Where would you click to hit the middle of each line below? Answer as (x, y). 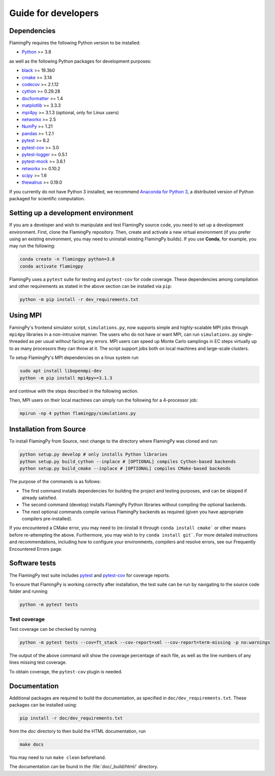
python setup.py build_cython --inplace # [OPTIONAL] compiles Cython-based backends (128, 461)
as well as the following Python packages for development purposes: (80, 61)
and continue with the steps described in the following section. (74, 391)
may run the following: (32, 246)
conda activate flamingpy (51, 266)
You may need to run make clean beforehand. (57, 757)
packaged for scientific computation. (47, 199)
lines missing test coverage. (38, 662)
